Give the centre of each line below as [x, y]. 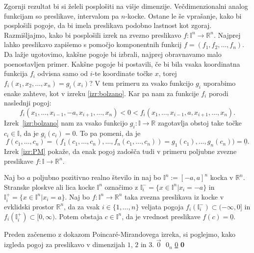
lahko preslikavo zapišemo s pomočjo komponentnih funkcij [93, 44]
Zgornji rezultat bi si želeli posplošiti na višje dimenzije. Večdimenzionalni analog [126, 6]
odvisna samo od [63, 73]
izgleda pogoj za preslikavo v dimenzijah [65, 244]
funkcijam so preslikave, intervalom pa [62, 15]
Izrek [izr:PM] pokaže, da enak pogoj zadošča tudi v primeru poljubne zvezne [120, 151]
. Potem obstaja [78, 216]
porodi [218, 93]
